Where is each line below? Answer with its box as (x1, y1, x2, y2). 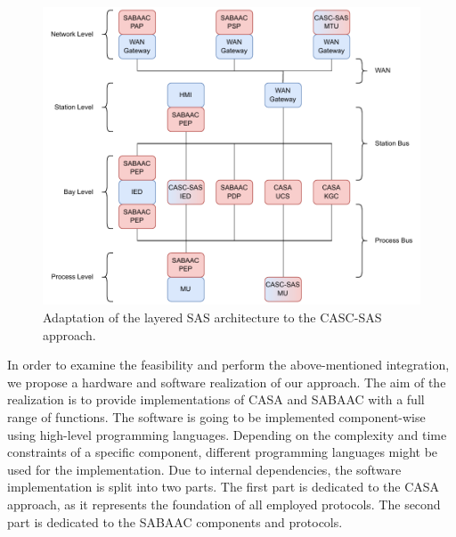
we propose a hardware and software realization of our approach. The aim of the (7, 372, 446, 391)
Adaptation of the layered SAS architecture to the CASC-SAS (43, 308, 382, 326)
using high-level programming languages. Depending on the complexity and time (7, 425, 447, 443)
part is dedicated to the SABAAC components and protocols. (7, 512, 343, 531)
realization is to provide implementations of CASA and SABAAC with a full (7, 390, 425, 409)
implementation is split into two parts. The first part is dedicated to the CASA (7, 477, 440, 496)
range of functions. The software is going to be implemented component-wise (7, 407, 426, 426)
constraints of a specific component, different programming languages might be (7, 443, 438, 461)
